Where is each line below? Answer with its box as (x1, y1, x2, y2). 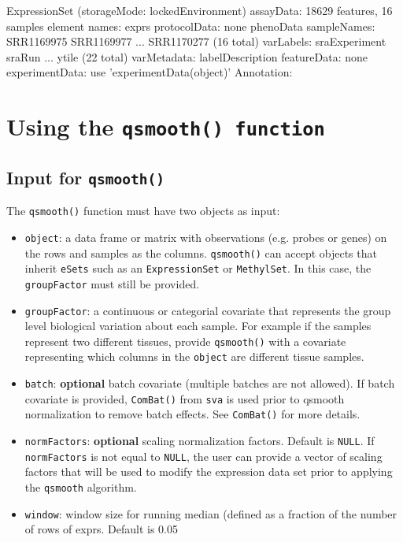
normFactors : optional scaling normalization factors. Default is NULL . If (24, 432, 375, 449)
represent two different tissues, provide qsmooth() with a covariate (24, 332, 346, 349)
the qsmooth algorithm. (24, 478, 137, 495)
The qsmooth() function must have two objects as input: (6, 202, 280, 219)
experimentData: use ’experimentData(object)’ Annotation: (6, 64, 293, 80)
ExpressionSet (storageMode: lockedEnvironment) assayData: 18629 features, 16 (6, 2, 393, 18)
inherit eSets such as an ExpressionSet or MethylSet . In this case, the (24, 260, 372, 277)
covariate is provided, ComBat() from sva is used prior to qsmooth (24, 390, 345, 406)
